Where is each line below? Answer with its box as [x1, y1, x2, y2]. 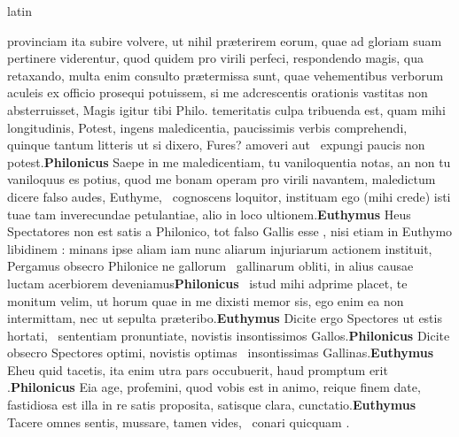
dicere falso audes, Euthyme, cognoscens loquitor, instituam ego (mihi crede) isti [7, 187, 451, 205]
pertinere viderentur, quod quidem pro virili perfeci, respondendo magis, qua [7, 49, 424, 67]
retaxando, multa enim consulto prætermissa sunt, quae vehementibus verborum [7, 65, 444, 84]
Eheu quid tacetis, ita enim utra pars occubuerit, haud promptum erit [7, 360, 388, 379]
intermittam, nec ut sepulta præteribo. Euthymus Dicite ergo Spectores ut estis [7, 309, 442, 327]
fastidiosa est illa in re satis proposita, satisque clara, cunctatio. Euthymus [7, 395, 416, 414]
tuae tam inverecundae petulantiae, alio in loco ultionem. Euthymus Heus [7, 204, 411, 223]
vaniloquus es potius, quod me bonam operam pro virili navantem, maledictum [7, 170, 436, 188]
